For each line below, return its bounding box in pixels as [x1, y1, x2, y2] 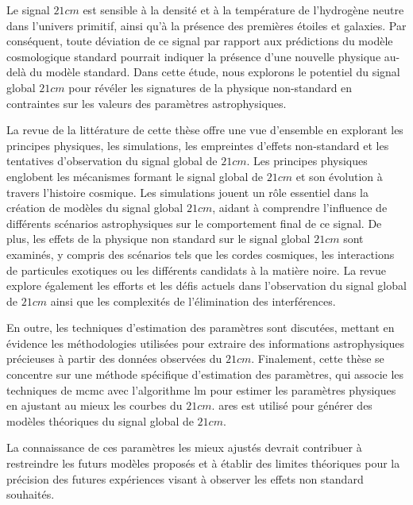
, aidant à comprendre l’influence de [212, 199, 388, 216]
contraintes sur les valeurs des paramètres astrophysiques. [6, 94, 287, 111]
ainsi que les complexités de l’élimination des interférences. [50, 292, 336, 309]
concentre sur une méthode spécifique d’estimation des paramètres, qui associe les [6, 366, 404, 383]
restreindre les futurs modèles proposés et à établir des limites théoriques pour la [6, 455, 400, 472]
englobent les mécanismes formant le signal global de [6, 168, 264, 184]
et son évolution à [295, 168, 383, 184]
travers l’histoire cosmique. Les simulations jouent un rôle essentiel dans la [6, 183, 369, 200]
